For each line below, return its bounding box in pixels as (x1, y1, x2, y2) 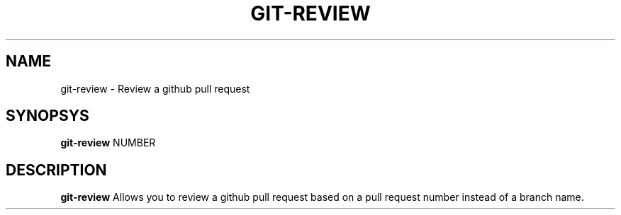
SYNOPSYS (6, 107, 89, 125)
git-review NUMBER (60, 136, 156, 149)
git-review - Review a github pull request (60, 82, 250, 95)
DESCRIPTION (6, 161, 107, 179)
